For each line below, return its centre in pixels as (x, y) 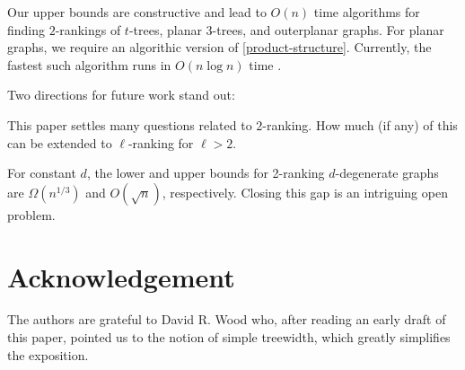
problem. (31, 214)
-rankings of (88, 29)
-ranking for (161, 142)
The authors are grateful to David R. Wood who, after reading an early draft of (227, 319)
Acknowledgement (121, 276)
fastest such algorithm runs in (89, 64)
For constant (42, 173)
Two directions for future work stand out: (121, 95)
